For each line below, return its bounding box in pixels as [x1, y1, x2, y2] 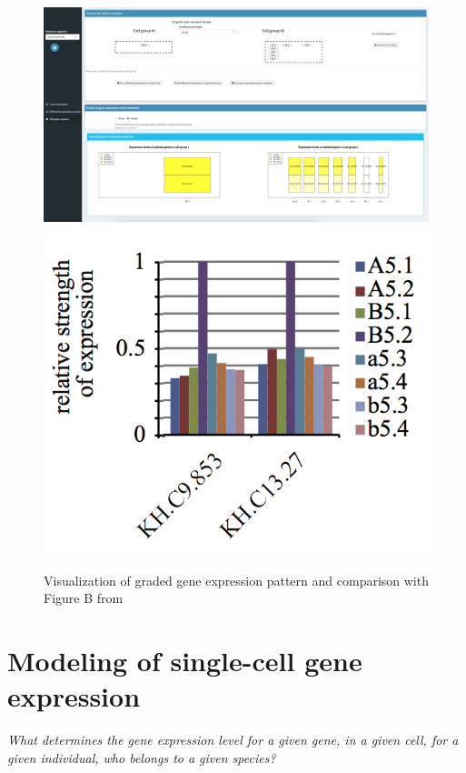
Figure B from [44, 588, 124, 607]
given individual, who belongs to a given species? [7, 748, 276, 767]
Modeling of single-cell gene [7, 642, 362, 679]
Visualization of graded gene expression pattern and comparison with [44, 570, 429, 589]
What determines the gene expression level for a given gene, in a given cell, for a [7, 730, 459, 749]
